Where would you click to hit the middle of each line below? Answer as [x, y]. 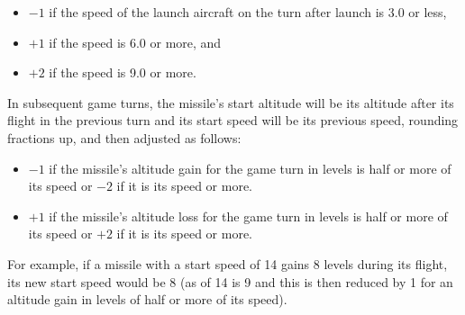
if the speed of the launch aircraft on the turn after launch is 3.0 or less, [248, 12]
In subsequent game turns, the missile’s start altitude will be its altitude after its [231, 102]
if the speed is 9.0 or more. [123, 72]
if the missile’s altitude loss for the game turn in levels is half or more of [248, 216]
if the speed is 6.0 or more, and [135, 42]
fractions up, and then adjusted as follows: [124, 137]
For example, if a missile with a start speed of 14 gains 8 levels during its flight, [228, 263]
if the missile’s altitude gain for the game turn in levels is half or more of [250, 168]
